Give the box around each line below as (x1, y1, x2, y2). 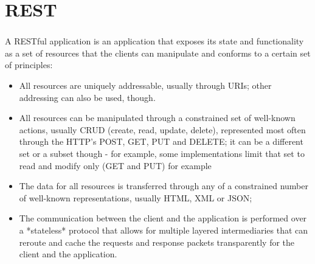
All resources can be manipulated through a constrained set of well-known (19, 111, 296, 124)
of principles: (5, 58, 53, 71)
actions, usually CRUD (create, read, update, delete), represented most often (19, 123, 306, 136)
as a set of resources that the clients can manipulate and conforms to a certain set (5, 46, 311, 59)
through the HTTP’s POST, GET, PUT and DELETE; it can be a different (19, 135, 303, 148)
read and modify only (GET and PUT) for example (19, 159, 212, 172)
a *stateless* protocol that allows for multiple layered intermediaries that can (19, 224, 308, 237)
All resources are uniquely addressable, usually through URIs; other (19, 79, 272, 92)
